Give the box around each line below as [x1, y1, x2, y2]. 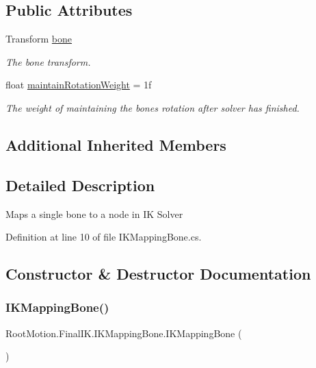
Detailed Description [5, 174, 155, 195]
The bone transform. [5, 54, 91, 69]
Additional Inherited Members [5, 134, 226, 155]
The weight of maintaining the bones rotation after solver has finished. [5, 100, 300, 114]
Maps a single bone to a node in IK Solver [5, 206, 183, 221]
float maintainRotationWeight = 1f [5, 77, 152, 92]
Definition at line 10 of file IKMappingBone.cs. [5, 230, 202, 244]
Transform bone [5, 32, 73, 46]
